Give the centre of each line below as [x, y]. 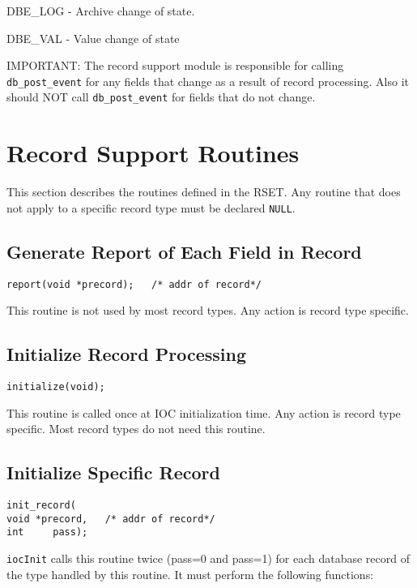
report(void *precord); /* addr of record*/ [134, 284]
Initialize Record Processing [127, 354]
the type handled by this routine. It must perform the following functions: [190, 574]
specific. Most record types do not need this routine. [136, 429]
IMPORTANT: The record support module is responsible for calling [175, 65]
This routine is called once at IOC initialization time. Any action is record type [204, 412]
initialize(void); [56, 387]
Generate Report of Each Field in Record [184, 251]
